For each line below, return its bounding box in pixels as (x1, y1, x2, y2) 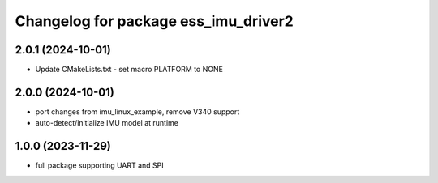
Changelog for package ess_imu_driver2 (15, 12, 294, 30)
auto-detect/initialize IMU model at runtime (35, 118, 178, 128)
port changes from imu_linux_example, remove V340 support (35, 106, 240, 117)
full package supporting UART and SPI (35, 160, 164, 170)
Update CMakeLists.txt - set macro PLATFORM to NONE (35, 65, 223, 74)
